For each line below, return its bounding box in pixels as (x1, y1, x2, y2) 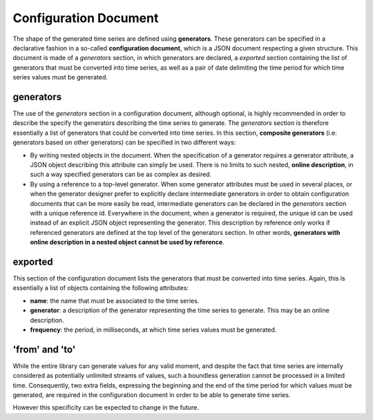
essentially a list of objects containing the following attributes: (12, 284, 189, 292)
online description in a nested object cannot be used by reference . (30, 238, 224, 247)
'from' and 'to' (12, 343, 76, 355)
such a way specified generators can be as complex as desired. (30, 170, 212, 179)
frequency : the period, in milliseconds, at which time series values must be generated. (30, 325, 277, 334)
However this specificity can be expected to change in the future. (12, 403, 200, 412)
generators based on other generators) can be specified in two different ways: (12, 138, 236, 146)
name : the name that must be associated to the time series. (30, 296, 200, 305)
